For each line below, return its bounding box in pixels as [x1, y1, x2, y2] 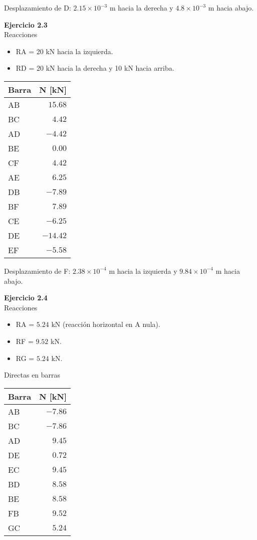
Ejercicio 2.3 [4, 19, 48, 30]
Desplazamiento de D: [4, 3, 71, 13]
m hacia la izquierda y [109, 265, 177, 276]
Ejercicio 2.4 [4, 292, 48, 303]
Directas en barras [4, 370, 61, 380]
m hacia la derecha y [109, 3, 173, 13]
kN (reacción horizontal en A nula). [51, 319, 160, 329]
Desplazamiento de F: [4, 265, 71, 276]
